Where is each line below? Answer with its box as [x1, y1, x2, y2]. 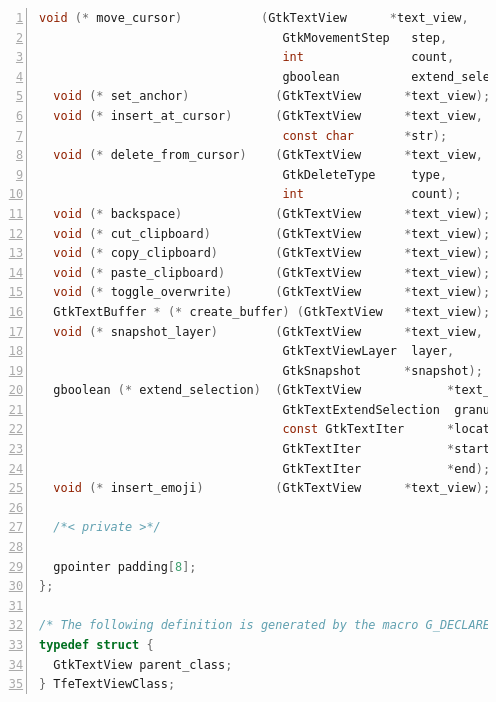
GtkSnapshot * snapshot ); [282, 363, 483, 378]
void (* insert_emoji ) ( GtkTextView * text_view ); [53, 481, 491, 496]
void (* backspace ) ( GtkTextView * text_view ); [53, 206, 491, 221]
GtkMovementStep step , [282, 30, 448, 45]
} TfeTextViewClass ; [39, 677, 176, 692]
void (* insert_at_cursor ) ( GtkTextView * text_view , [53, 108, 483, 123]
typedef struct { [39, 638, 154, 652]
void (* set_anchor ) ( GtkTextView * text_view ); [53, 89, 491, 104]
